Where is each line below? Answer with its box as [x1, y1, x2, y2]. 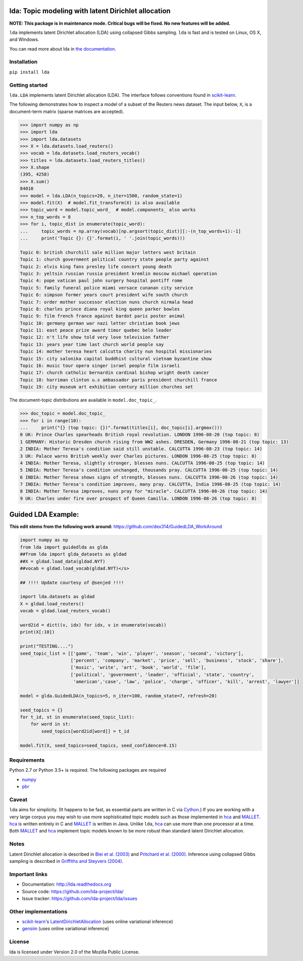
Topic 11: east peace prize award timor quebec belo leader [20, 327, 172, 333]
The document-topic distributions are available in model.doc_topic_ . [9, 397, 157, 403]
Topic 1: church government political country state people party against [20, 257, 210, 263]
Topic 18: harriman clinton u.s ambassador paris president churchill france [20, 377, 217, 383]
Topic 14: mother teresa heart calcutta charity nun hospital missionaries [20, 349, 212, 354]
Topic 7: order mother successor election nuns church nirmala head [20, 299, 193, 305]
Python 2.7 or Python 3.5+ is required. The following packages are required [9, 767, 166, 773]
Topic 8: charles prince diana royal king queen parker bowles [20, 306, 180, 312]
